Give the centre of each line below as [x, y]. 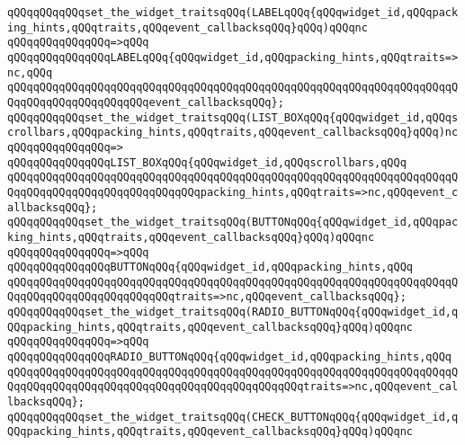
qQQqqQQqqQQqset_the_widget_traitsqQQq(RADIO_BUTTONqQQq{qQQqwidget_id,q [233, 312]
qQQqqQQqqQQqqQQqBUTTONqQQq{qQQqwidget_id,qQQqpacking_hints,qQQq [210, 267]
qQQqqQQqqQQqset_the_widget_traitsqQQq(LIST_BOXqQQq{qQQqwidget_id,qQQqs [233, 117]
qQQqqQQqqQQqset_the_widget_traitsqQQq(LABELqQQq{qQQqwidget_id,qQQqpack [233, 13]
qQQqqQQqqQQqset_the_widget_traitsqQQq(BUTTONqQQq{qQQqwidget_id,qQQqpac [233, 222]
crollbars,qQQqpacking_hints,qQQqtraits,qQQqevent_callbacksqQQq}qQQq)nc [233, 133]
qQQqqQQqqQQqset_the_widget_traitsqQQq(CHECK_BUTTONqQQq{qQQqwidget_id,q [233, 417]
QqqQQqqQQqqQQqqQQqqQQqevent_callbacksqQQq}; [146, 102]
